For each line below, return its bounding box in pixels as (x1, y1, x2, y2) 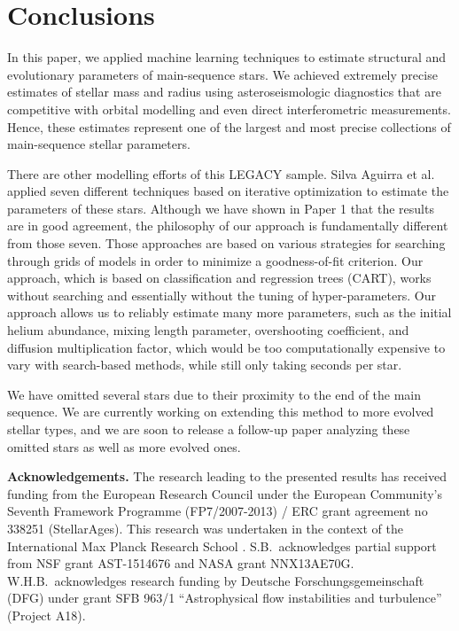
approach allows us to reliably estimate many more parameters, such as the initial (7, 303, 452, 322)
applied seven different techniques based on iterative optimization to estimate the (7, 182, 449, 200)
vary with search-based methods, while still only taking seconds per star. (7, 355, 402, 374)
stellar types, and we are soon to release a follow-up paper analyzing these (7, 420, 410, 438)
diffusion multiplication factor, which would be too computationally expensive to (7, 338, 446, 356)
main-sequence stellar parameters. (7, 135, 191, 153)
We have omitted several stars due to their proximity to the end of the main (7, 385, 422, 403)
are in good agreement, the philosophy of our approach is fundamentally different (7, 216, 448, 235)
